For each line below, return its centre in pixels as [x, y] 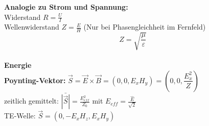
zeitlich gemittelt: [31, 101]
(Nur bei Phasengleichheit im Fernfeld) [145, 27]
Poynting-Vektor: [35, 80]
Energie [18, 65]
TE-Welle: [20, 116]
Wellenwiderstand [32, 27]
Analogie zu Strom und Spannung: [66, 7]
